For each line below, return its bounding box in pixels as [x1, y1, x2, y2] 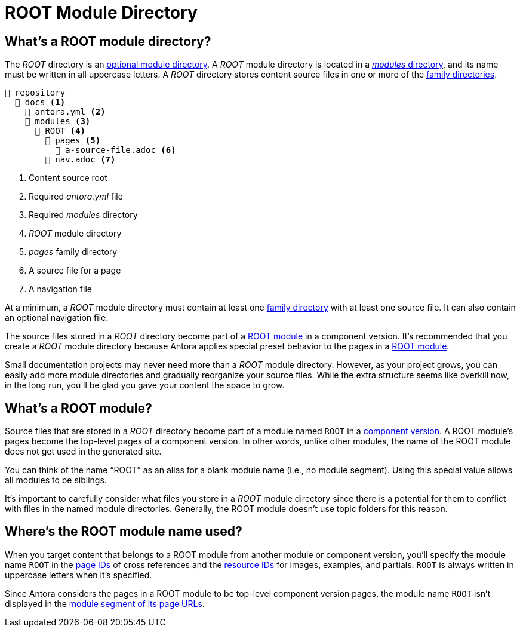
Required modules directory [29, 210, 138, 220]
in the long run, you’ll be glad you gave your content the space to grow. [5, 380, 285, 391]
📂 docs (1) [14, 97, 66, 108]
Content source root [29, 173, 107, 183]
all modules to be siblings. [5, 475, 107, 486]
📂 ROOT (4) [35, 126, 85, 136]
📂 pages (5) [45, 136, 101, 146]
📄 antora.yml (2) [24, 107, 106, 117]
